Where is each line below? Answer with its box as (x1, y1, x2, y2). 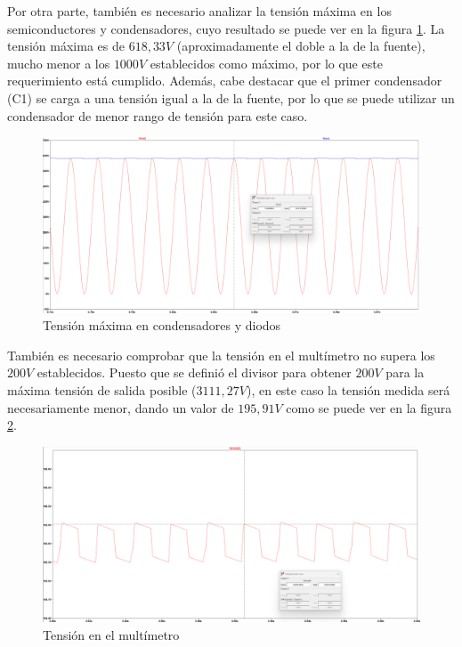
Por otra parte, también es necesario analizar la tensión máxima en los (7, 2, 392, 20)
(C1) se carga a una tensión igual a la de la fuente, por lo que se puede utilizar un (7, 88, 455, 107)
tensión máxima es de (7, 36, 125, 55)
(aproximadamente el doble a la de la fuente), (176, 36, 426, 55)
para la (385, 363, 425, 382)
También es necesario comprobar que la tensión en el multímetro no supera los (7, 345, 435, 364)
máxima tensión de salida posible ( (7, 381, 197, 400)
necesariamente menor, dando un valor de (7, 398, 234, 417)
